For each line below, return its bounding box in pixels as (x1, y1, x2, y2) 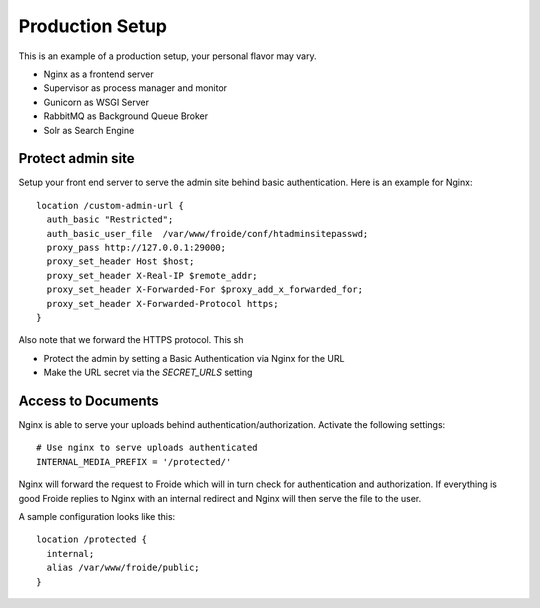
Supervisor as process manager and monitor (43, 82, 228, 94)
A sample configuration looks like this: (18, 510, 176, 522)
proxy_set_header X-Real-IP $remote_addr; (46, 270, 259, 281)
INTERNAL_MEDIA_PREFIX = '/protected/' (36, 456, 232, 467)
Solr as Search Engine (43, 124, 135, 136)
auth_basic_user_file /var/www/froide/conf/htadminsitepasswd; (46, 228, 369, 239)
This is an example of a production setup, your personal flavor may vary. (18, 50, 317, 62)
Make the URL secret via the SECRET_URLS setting (43, 366, 253, 379)
